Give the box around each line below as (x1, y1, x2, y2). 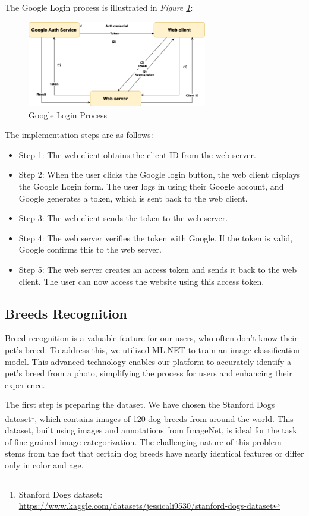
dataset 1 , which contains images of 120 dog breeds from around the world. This (5, 410, 294, 424)
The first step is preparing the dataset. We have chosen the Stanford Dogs (5, 398, 275, 411)
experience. (5, 378, 45, 391)
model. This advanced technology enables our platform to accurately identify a (5, 355, 292, 367)
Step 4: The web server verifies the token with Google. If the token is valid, (18, 231, 293, 244)
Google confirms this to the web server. (18, 243, 162, 256)
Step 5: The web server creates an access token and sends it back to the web (18, 263, 297, 275)
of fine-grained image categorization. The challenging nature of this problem (5, 435, 282, 448)
